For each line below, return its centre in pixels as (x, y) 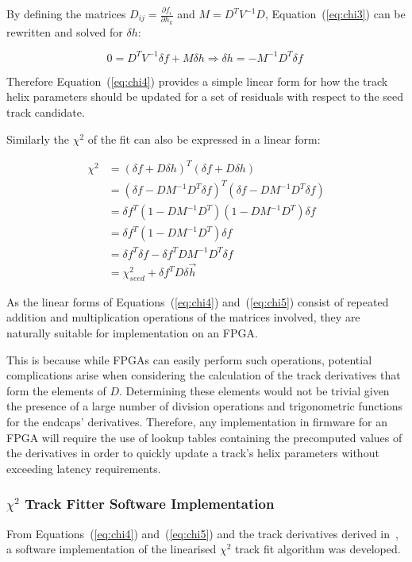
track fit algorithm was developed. (318, 549)
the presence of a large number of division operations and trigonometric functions (205, 406)
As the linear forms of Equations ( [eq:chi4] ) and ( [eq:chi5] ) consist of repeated (198, 301)
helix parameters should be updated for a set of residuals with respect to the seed (205, 96)
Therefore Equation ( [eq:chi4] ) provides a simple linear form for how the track (197, 81)
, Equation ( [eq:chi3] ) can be (335, 13)
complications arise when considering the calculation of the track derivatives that (204, 375)
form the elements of (56, 390)
